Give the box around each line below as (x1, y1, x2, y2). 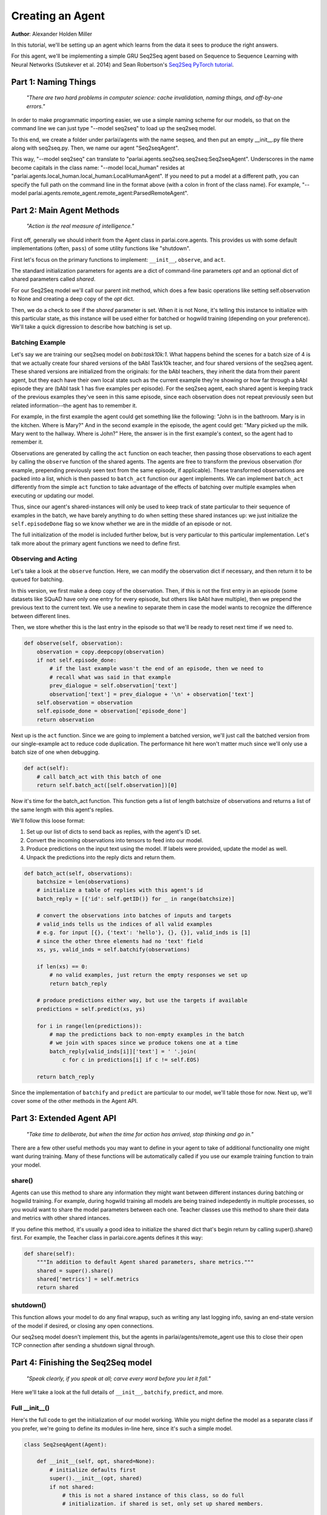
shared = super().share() (36, 1267, 114, 1274)
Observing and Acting (11, 554, 78, 563)
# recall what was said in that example (49, 673, 171, 681)
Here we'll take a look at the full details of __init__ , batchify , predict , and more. (11, 1388, 224, 1396)
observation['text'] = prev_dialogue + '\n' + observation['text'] (49, 691, 254, 698)
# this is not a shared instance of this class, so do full (62, 1492, 245, 1499)
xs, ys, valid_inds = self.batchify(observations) (36, 946, 190, 953)
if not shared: (49, 1483, 95, 1490)
